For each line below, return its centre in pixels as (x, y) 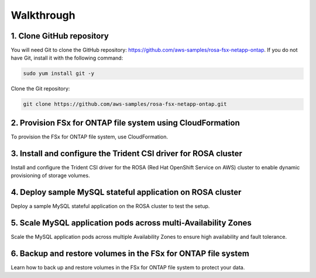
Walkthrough (43, 15)
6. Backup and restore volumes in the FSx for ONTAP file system (130, 253)
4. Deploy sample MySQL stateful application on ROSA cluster (126, 192)
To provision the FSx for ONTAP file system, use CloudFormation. (90, 137)
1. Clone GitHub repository (60, 36)
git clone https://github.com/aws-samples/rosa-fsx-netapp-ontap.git (125, 104)
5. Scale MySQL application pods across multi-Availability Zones (131, 223)
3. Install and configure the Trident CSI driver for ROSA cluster (127, 153)
